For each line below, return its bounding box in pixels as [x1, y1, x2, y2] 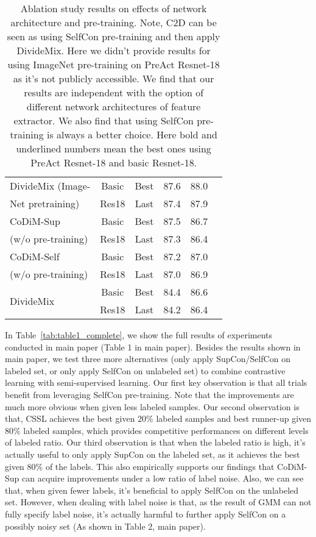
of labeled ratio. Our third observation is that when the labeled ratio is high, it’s [5, 436, 306, 449]
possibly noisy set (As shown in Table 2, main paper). [5, 519, 206, 532]
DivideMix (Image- [10, 179, 91, 193]
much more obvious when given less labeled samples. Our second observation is [5, 400, 300, 413]
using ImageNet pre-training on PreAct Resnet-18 [7, 57, 220, 71]
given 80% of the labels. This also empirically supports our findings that [5, 460, 275, 472]
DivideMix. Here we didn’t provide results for [16, 43, 211, 57]
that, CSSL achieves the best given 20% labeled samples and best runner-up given [5, 412, 312, 425]
